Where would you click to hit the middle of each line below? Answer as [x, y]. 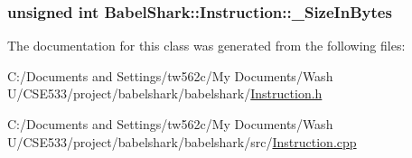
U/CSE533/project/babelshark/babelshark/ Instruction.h [165, 93]
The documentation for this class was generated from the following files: [206, 46]
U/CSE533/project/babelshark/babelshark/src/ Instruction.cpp [182, 141]
